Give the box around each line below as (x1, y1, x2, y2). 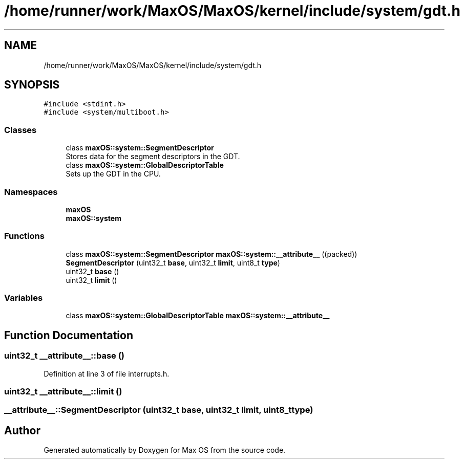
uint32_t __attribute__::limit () (4, 386, 122, 397)
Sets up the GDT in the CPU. (66, 169, 161, 179)
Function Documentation (4, 328, 133, 342)
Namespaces (4, 186, 58, 197)
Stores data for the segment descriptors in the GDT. (66, 152, 240, 161)
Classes (4, 124, 37, 135)
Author (4, 424, 40, 437)
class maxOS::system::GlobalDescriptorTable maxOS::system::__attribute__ (66, 311, 330, 320)
